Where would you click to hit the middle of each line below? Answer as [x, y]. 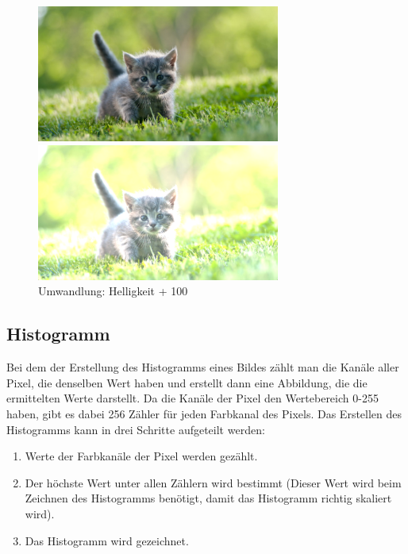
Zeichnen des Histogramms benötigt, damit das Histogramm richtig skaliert [208, 498]
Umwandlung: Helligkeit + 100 [113, 291]
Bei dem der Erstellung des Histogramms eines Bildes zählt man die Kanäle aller [203, 367]
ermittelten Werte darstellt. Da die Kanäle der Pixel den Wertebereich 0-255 [192, 398]
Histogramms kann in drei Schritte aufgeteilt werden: [136, 429]
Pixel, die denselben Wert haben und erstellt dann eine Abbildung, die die [187, 382]
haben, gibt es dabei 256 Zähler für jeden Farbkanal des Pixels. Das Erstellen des [204, 413]
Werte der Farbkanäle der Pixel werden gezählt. [141, 456]
